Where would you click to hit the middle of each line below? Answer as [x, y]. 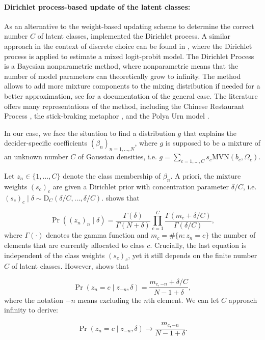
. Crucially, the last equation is [198, 245]
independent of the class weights [55, 255]
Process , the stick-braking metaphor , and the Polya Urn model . [107, 116]
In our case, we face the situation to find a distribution [90, 133]
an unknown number [36, 157]
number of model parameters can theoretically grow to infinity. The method [123, 76]
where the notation [34, 300]
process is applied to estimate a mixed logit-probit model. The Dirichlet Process [129, 56]
